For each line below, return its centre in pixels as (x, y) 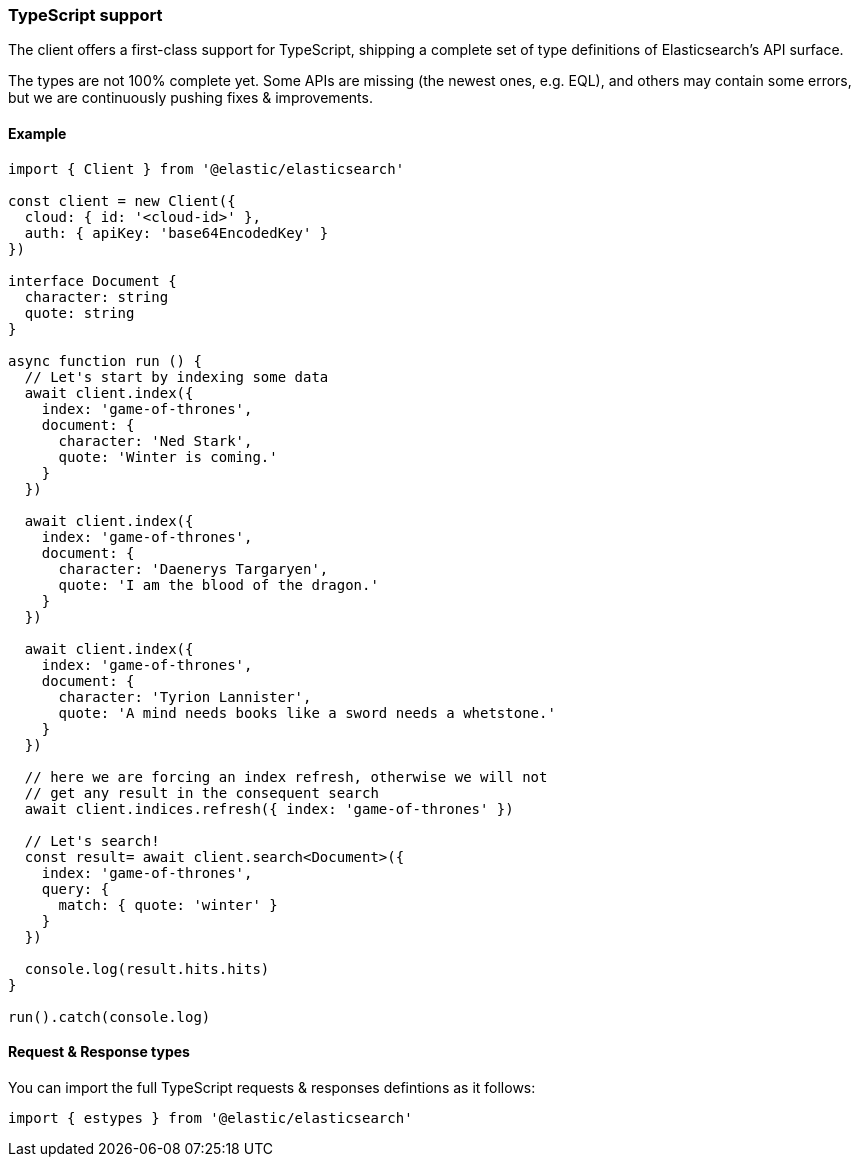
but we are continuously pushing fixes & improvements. (190, 98)
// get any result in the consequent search (201, 792)
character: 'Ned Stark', (155, 440)
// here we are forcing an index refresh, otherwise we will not (286, 776)
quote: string (79, 312)
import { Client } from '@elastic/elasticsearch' (206, 168)
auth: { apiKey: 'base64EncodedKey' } (176, 232)
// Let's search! (92, 840)
